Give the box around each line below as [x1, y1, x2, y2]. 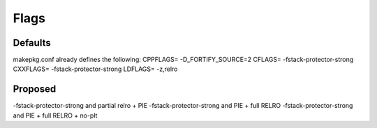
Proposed [13, 83, 57, 95]
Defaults [13, 37, 52, 49]
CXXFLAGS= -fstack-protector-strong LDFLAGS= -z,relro [13, 65, 178, 73]
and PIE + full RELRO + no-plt [13, 111, 98, 120]
